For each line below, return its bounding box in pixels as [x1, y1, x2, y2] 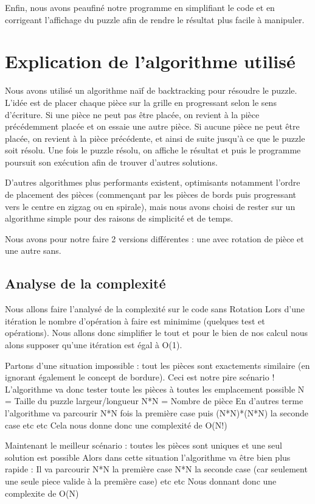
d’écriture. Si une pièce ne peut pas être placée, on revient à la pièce [5, 108, 260, 121]
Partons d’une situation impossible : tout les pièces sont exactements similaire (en [5, 359, 310, 371]
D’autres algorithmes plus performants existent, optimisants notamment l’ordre [5, 176, 300, 189]
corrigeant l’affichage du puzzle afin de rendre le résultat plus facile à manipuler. [5, 13, 305, 26]
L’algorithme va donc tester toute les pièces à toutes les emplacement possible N [5, 382, 305, 395]
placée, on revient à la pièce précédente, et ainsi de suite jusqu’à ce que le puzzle [5, 131, 305, 144]
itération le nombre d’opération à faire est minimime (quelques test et [5, 314, 265, 327]
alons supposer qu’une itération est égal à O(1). [5, 338, 182, 351]
